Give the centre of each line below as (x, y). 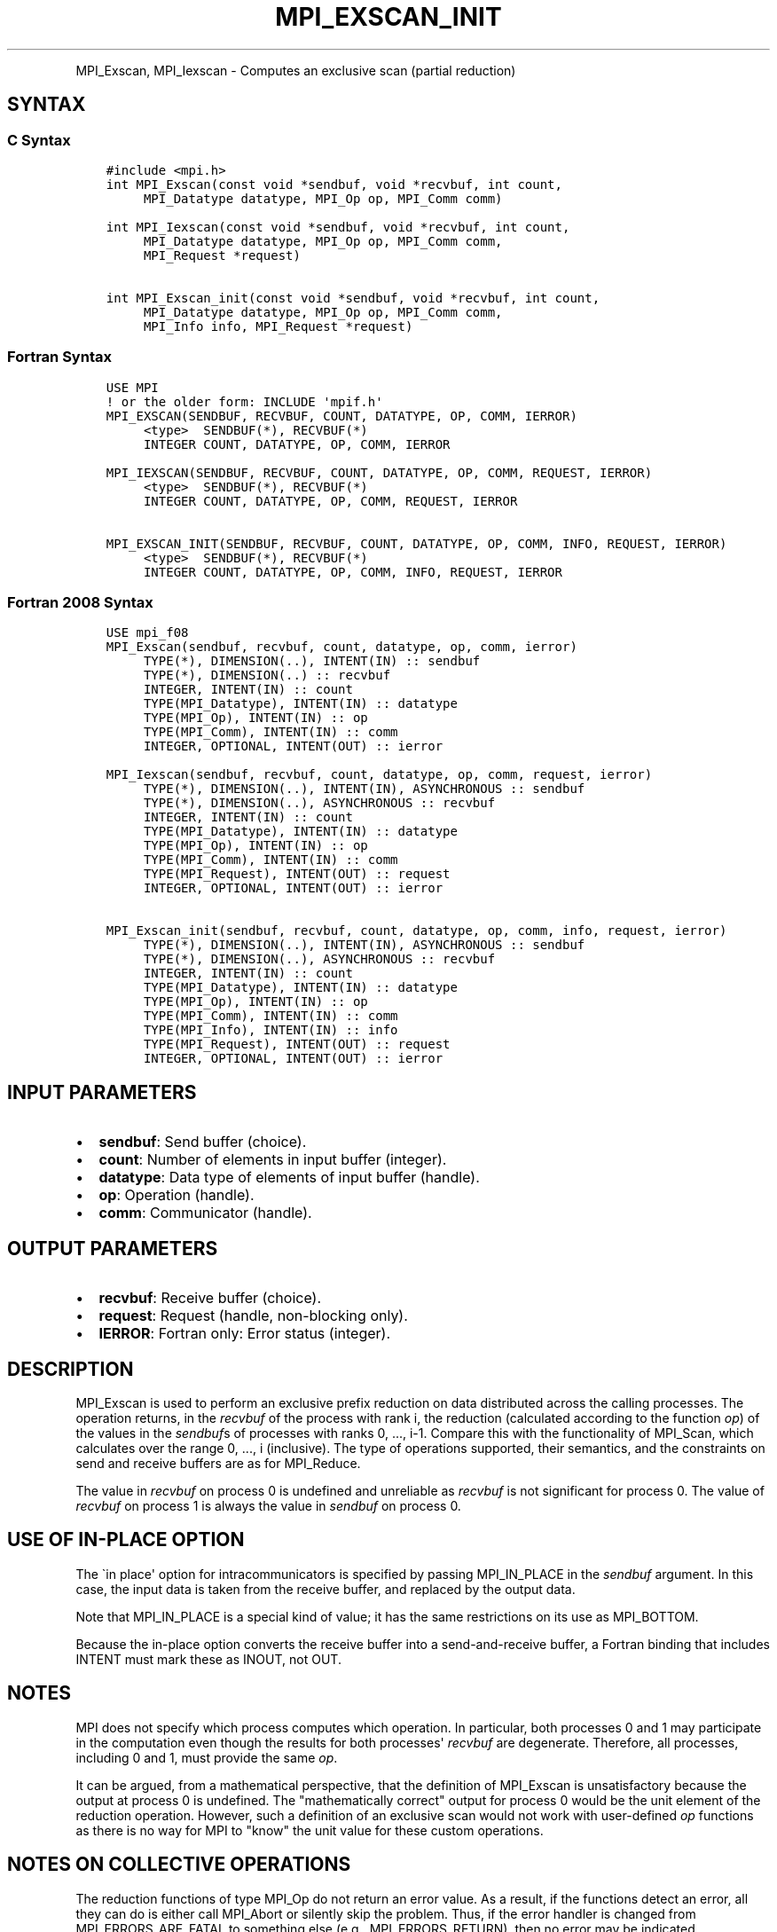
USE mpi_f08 (147, 633)
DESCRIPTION (71, 1369)
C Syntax (39, 140)
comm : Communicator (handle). (205, 1213)
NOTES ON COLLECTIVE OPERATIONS (179, 1865)
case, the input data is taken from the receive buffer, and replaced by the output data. (326, 1589)
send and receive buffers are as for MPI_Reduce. (218, 1463)
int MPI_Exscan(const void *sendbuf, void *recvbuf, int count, (334, 184)
